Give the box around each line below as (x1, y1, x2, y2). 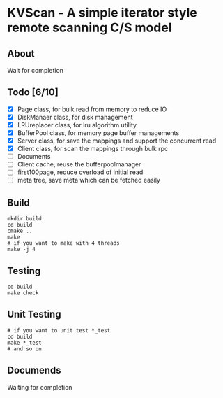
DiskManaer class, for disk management (17, 113, 133, 121)
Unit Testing (7, 308, 61, 320)
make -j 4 (7, 246, 36, 253)
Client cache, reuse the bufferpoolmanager (17, 160, 141, 169)
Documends (7, 364, 61, 376)
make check (7, 290, 39, 297)
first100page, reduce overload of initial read (17, 168, 144, 176)
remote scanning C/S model (7, 20, 172, 36)
